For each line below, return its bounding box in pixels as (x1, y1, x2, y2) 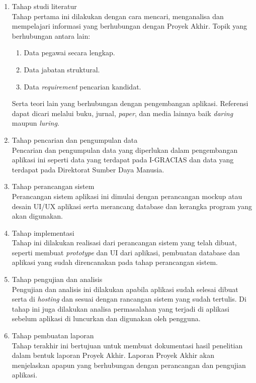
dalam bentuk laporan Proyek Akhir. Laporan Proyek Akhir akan (12, 350, 215, 360)
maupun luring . (12, 118, 59, 128)
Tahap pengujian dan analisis (12, 274, 103, 284)
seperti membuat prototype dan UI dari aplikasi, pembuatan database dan (12, 247, 240, 257)
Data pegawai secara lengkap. (24, 47, 115, 58)
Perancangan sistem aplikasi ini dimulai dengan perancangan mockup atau (12, 190, 242, 201)
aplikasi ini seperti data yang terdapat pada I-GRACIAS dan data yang (12, 154, 234, 165)
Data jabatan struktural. (24, 64, 100, 74)
